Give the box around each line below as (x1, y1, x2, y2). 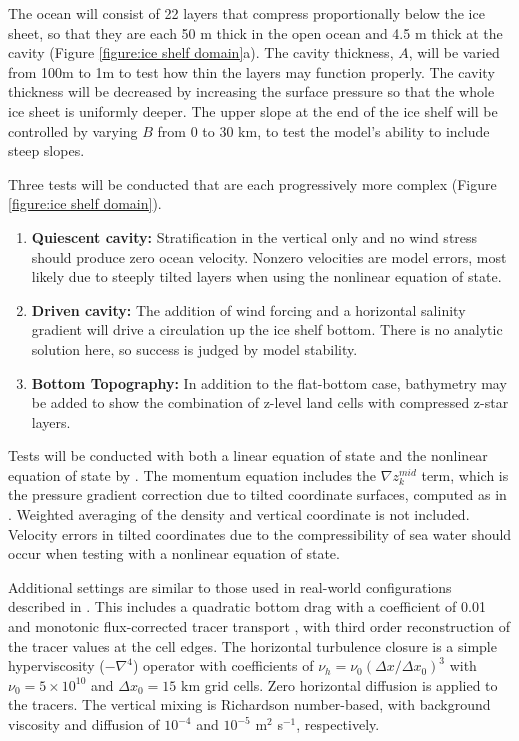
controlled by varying (8, 120, 138, 141)
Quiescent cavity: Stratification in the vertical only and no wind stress (31, 226, 478, 247)
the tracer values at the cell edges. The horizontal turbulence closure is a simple (8, 635, 497, 656)
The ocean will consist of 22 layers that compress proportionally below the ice (8, 3, 485, 23)
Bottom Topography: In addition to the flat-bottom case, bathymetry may (31, 372, 507, 393)
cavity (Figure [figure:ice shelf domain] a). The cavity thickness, (8, 42, 394, 63)
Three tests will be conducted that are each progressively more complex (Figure (8, 173, 497, 194)
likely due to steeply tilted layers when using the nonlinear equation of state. (31, 266, 502, 287)
